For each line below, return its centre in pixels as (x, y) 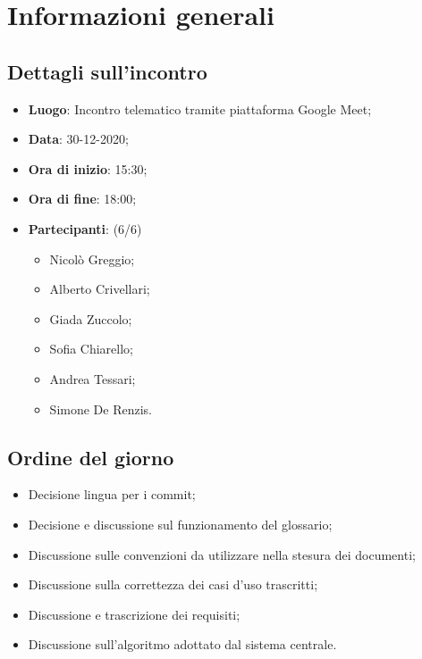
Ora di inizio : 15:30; (88, 168)
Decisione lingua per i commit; (112, 494)
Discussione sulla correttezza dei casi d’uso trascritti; (173, 584)
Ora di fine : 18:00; (82, 199)
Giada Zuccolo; (91, 318)
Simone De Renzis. (101, 409)
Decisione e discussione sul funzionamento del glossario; (180, 524)
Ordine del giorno (91, 457)
